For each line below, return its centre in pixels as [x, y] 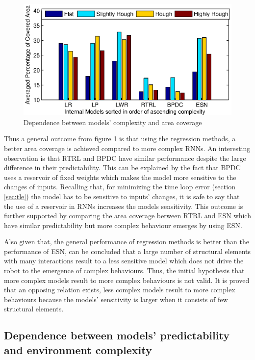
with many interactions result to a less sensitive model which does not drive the [124, 261]
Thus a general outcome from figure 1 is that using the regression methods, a [120, 139]
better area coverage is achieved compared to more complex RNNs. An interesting [127, 148]
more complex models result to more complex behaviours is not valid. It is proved [127, 280]
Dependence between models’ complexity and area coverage [113, 122]
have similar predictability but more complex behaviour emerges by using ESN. [123, 225]
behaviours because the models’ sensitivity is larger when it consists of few [116, 299]
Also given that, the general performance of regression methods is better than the [127, 242]
